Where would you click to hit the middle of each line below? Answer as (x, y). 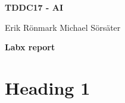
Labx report (30, 47)
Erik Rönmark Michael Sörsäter (63, 27)
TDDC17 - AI (34, 7)
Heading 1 (48, 87)
